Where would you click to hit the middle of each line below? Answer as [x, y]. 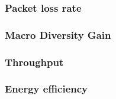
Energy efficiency [46, 89]
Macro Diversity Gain [58, 34]
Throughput [34, 62]
